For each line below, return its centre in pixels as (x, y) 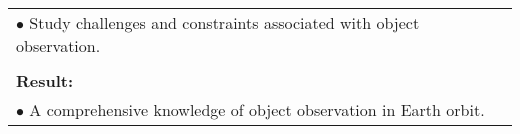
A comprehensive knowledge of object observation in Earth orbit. (257, 109)
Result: (45, 80)
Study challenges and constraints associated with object (224, 22)
